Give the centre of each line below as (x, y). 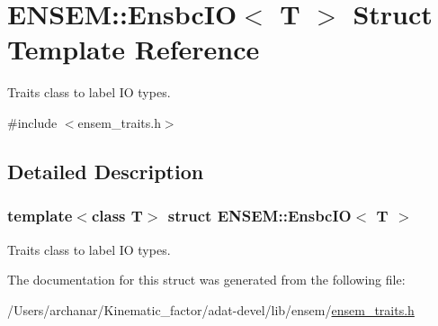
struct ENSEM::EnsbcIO (259, 216)
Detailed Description (106, 171)
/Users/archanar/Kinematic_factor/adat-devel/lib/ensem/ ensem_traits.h (211, 309)
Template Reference (134, 49)
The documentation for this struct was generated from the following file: (206, 280)
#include (32, 122)
